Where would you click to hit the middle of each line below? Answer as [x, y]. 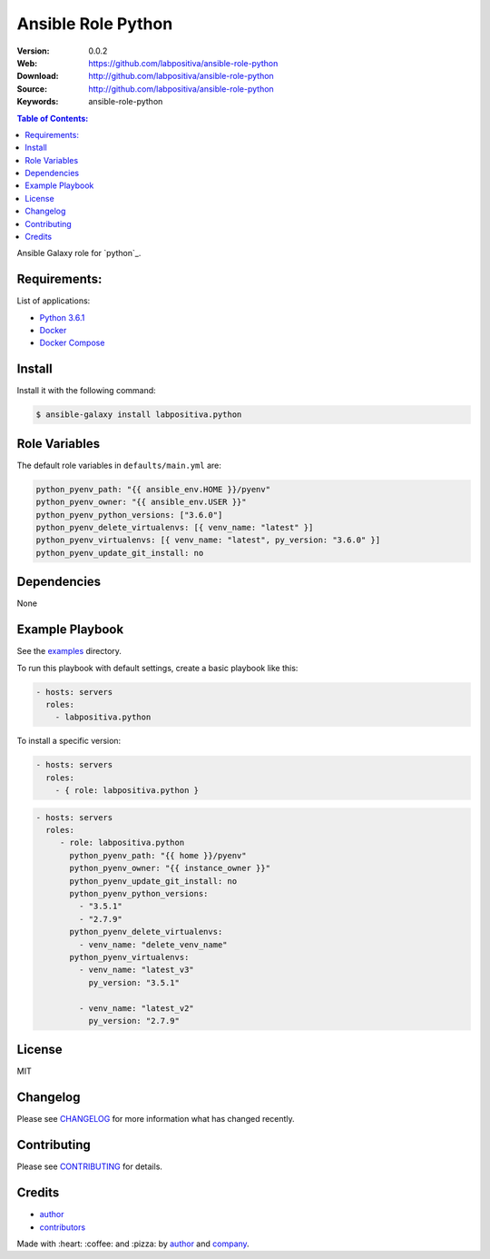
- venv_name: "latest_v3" [136, 970]
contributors [63, 1227]
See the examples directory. [69, 651]
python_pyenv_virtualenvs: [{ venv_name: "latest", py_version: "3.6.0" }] [208, 540]
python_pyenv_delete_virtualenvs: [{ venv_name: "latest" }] [175, 528]
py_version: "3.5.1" [134, 982]
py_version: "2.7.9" [134, 1021]
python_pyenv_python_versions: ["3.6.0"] [129, 515]
